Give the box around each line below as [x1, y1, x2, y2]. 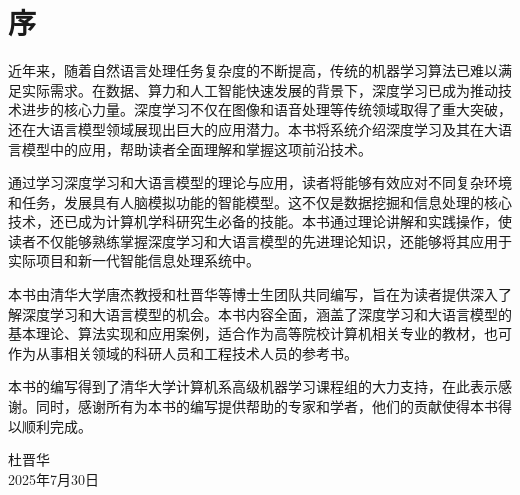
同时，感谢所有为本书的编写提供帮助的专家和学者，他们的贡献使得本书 [35, 396, 498, 417]
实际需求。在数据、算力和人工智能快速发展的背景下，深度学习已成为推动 [21, 79, 498, 100]
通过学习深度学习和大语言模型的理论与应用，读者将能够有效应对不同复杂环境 [8, 172, 512, 193]
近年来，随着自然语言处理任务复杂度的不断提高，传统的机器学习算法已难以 [8, 60, 498, 81]
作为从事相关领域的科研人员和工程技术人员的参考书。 [8, 342, 358, 363]
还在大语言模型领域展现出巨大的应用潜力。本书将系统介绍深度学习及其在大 [8, 118, 498, 139]
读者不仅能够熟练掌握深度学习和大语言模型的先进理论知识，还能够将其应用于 [8, 230, 512, 251]
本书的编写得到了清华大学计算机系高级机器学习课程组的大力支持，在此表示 [8, 376, 498, 397]
